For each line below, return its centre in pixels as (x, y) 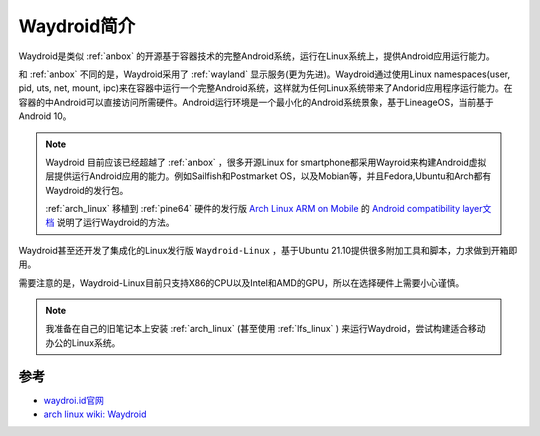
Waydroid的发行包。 (87, 190)
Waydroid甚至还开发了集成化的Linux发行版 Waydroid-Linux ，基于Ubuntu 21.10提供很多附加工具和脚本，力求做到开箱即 (268, 250)
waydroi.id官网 (74, 400)
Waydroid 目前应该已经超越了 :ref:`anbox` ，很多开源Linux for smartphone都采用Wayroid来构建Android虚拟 (266, 162)
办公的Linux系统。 (83, 342)
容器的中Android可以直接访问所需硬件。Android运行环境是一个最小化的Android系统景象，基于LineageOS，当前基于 (256, 102)
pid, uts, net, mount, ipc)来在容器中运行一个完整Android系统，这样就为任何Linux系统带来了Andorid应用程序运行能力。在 (265, 88)
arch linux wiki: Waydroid (95, 414)
